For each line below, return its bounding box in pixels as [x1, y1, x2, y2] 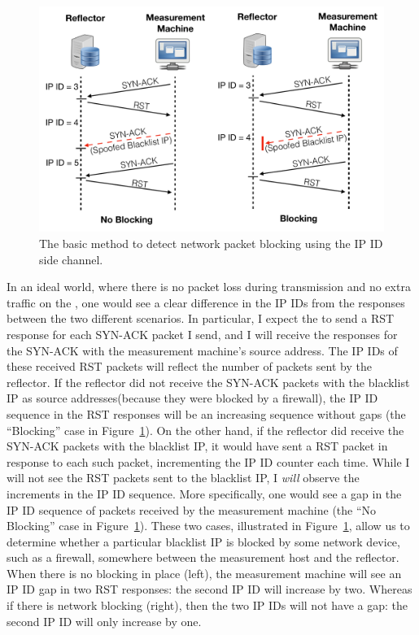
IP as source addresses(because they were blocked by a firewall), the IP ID [7, 389, 378, 407]
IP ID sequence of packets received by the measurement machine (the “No [7, 501, 377, 518]
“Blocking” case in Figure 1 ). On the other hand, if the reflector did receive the [7, 421, 404, 438]
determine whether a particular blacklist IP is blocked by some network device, [7, 533, 400, 550]
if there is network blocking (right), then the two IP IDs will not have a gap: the [7, 597, 408, 614]
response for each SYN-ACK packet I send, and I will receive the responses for [7, 325, 398, 342]
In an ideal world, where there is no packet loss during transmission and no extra [7, 278, 411, 295]
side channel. [39, 250, 103, 267]
